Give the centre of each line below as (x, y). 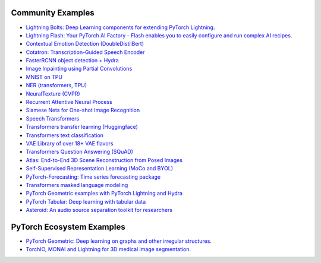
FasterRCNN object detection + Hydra (72, 61)
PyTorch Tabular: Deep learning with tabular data (86, 201)
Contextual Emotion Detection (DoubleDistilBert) (85, 44)
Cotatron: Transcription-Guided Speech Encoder (85, 52)
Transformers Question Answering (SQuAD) (80, 152)
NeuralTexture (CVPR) (53, 94)
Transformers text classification (65, 135)
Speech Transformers (53, 118)
